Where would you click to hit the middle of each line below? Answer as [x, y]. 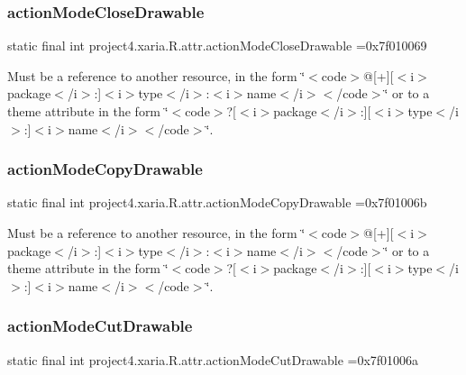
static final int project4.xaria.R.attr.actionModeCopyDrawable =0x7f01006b [217, 202]
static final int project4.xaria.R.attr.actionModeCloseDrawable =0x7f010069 [217, 46]
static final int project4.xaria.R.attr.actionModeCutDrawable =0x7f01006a [213, 359]
